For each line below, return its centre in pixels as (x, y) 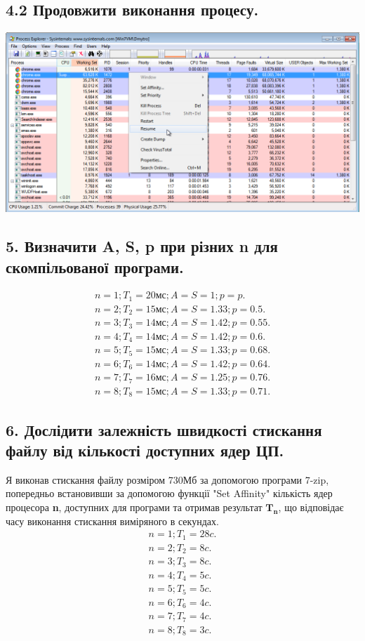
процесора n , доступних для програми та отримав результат (134, 507)
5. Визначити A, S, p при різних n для (142, 246)
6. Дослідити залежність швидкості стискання (164, 429)
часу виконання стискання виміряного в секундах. (112, 521)
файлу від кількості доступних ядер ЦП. (145, 450)
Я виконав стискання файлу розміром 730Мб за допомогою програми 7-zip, (167, 479)
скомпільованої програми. (95, 266)
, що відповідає (311, 507)
